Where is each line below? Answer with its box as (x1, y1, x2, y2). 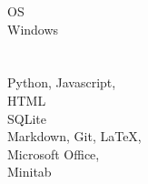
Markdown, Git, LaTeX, (7, 127, 142, 146)
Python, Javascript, (7, 73, 116, 92)
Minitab (7, 162, 52, 181)
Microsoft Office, (7, 144, 100, 163)
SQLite (7, 108, 46, 128)
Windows (7, 19, 59, 38)
